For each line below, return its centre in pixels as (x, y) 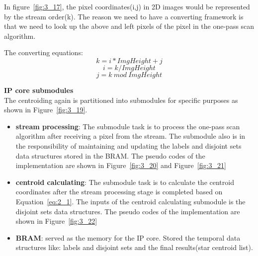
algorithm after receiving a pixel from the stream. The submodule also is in (130, 136)
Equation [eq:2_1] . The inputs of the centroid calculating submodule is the (130, 201)
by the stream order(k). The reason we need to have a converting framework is (124, 16)
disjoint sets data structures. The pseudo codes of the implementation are (128, 211)
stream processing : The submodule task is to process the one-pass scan (128, 126)
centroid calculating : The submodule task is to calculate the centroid (125, 182)
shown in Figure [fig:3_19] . (46, 110)
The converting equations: (43, 52)
